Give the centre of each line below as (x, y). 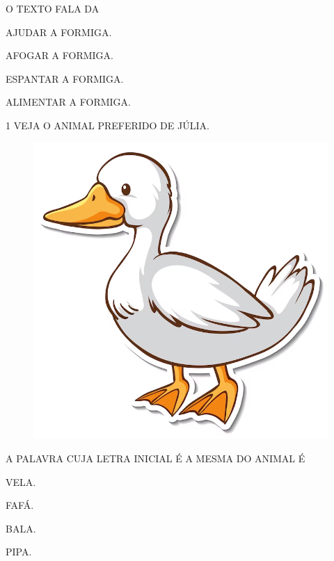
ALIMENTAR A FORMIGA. (68, 102)
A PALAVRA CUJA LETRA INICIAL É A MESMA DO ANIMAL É (156, 458)
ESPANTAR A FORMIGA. (65, 78)
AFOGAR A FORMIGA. (59, 55)
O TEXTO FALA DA (53, 8)
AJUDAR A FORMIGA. (59, 32)
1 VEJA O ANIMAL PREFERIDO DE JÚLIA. (108, 125)
